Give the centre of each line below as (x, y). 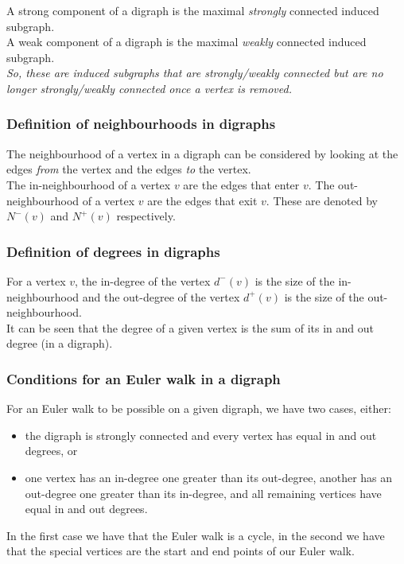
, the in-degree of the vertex (143, 280)
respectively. (146, 216)
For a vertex (36, 280)
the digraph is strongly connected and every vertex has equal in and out (201, 435)
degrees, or (51, 451)
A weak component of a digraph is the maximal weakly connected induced (186, 42)
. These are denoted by (322, 200)
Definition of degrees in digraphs (113, 251)
